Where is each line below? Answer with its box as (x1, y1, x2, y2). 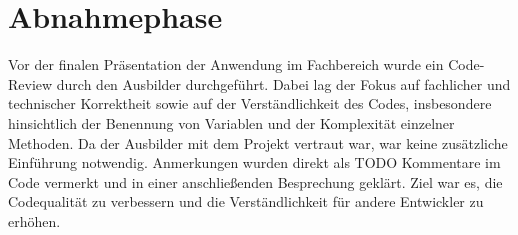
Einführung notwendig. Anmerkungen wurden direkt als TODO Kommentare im (8, 152, 501, 173)
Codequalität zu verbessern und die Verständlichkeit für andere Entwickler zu (8, 191, 484, 212)
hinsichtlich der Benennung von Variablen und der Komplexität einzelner (8, 112, 455, 133)
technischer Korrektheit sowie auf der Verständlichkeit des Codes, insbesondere (8, 93, 492, 114)
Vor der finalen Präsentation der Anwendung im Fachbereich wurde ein (8, 54, 444, 75)
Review (8, 73, 53, 94)
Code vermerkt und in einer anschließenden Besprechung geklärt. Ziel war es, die (8, 171, 503, 192)
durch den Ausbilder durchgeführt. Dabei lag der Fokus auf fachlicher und (56, 73, 511, 94)
